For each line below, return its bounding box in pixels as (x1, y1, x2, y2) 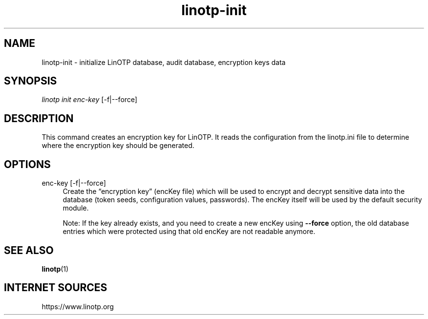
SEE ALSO (4, 244, 54, 256)
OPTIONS (4, 158, 51, 170)
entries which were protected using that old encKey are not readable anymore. (63, 227, 316, 236)
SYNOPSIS (4, 75, 57, 87)
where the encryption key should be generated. (42, 141, 194, 150)
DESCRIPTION (4, 112, 74, 125)
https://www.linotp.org (42, 302, 114, 311)
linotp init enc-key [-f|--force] (42, 95, 137, 104)
